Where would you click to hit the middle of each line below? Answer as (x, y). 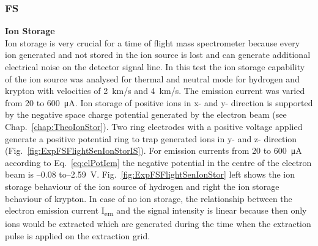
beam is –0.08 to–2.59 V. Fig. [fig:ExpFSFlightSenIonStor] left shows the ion (150, 174)
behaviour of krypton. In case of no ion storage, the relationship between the (149, 198)
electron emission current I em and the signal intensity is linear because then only (156, 211)
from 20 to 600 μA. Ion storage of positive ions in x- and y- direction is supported (159, 102)
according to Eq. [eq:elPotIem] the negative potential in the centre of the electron (158, 162)
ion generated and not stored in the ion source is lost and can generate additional (158, 55)
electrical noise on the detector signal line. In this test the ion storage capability (155, 67)
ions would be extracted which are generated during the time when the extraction (158, 224)
